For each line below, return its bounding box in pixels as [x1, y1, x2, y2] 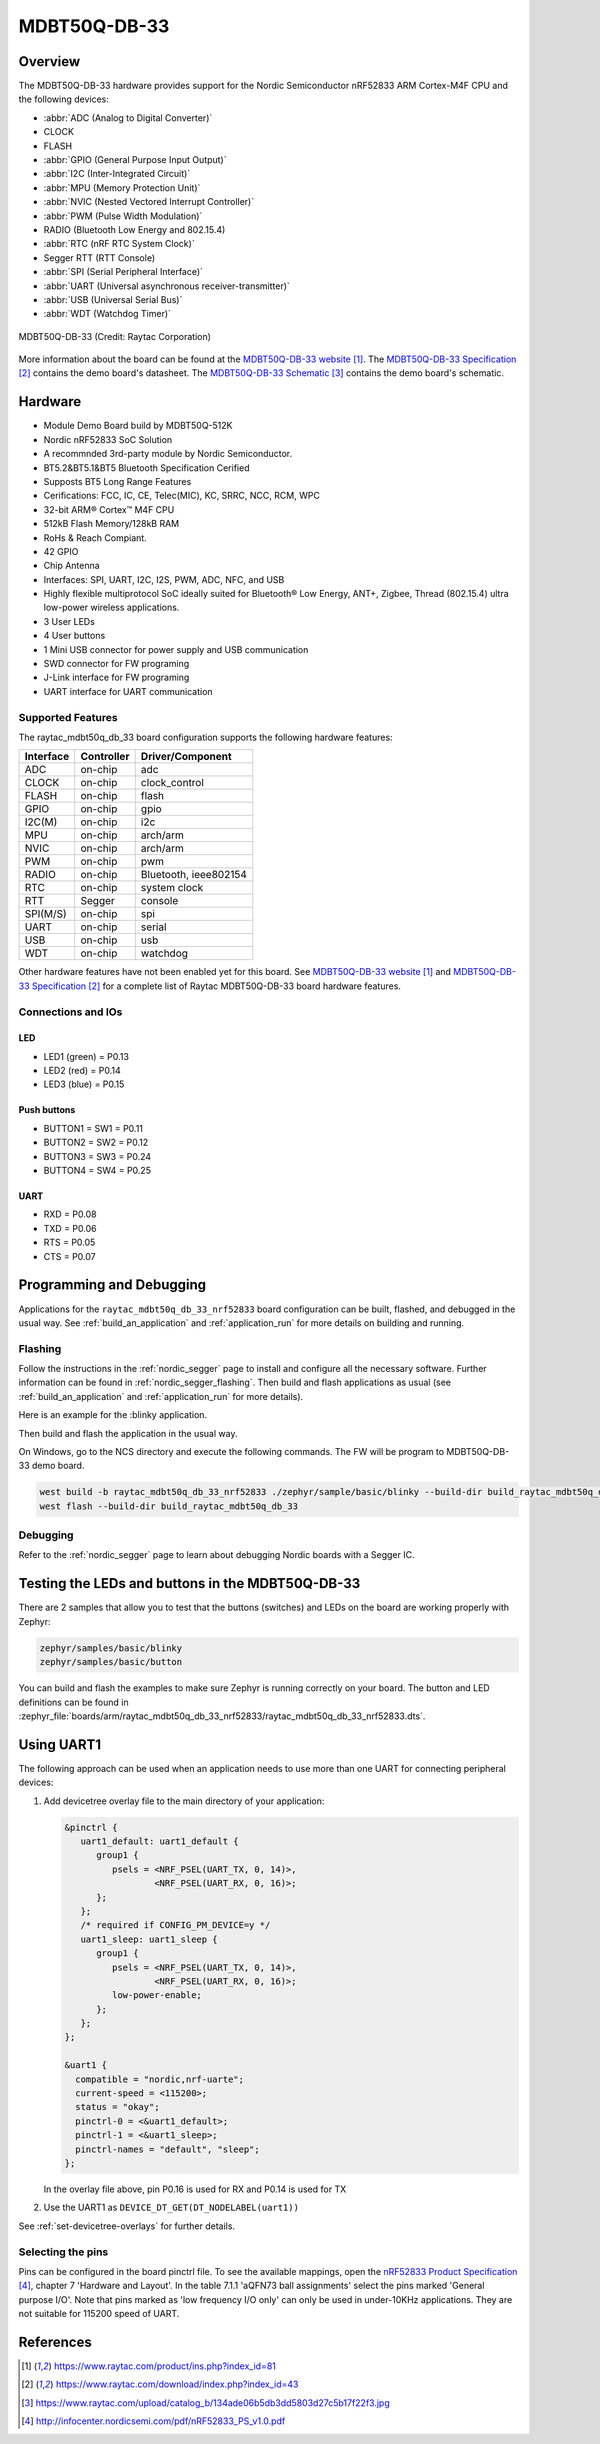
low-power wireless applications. [43, 601, 180, 614]
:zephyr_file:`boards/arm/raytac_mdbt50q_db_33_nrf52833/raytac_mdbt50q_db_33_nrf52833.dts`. [18, 1710, 426, 1722]
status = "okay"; [75, 2101, 160, 2113]
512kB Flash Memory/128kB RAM [43, 518, 180, 530]
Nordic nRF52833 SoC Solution [43, 433, 173, 445]
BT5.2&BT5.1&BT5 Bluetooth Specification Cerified [43, 461, 250, 474]
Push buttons [18, 1104, 76, 1116]
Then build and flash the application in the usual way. [18, 1427, 238, 1439]
